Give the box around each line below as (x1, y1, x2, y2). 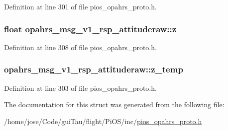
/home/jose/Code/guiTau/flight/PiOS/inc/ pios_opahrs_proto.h (4, 116, 202, 126)
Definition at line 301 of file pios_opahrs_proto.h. (4, 1, 157, 11)
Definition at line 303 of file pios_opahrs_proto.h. (4, 82, 157, 93)
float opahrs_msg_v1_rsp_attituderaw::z (4, 22, 177, 35)
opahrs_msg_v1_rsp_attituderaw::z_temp (4, 63, 183, 75)
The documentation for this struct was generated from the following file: (4, 99, 225, 110)
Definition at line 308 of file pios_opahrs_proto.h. (4, 42, 157, 52)
